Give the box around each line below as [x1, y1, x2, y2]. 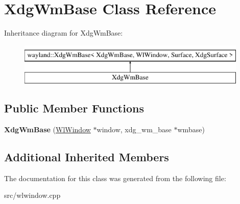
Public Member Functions [4, 100, 144, 116]
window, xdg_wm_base [97, 124, 172, 135]
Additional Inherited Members [4, 149, 169, 165]
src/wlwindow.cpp [4, 190, 61, 200]
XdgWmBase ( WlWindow [4, 124, 91, 135]
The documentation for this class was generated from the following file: [4, 172, 226, 183]
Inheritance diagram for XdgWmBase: [4, 27, 123, 38]
